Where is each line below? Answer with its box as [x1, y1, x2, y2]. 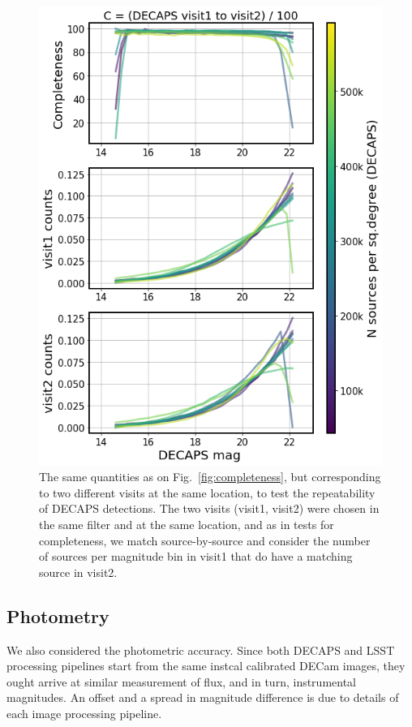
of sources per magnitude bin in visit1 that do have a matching [39, 548, 353, 565]
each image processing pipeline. [6, 704, 162, 721]
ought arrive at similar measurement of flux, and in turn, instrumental [6, 673, 357, 690]
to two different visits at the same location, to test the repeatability [39, 484, 376, 501]
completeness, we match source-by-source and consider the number [39, 531, 371, 548]
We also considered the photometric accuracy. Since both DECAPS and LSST [6, 641, 395, 658]
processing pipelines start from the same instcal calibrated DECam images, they [6, 657, 406, 674]
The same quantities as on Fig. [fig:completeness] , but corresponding [39, 468, 381, 485]
